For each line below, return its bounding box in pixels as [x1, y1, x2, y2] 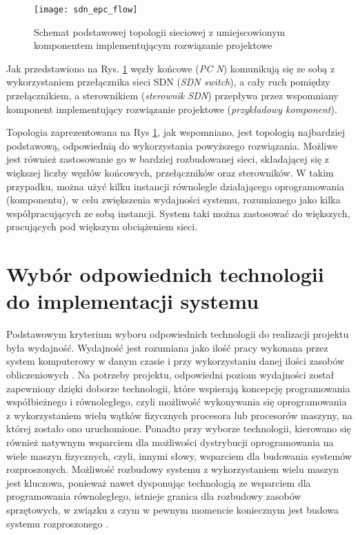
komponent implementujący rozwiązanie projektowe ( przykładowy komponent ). [6, 101, 337, 116]
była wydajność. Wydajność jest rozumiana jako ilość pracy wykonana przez [6, 340, 328, 354]
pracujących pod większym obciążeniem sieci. [6, 219, 198, 234]
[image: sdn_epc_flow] [34, 5, 138, 14]
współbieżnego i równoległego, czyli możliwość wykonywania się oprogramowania [6, 394, 347, 409]
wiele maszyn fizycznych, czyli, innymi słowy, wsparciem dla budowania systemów [6, 448, 352, 463]
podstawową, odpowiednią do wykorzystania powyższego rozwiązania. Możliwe [6, 138, 338, 152]
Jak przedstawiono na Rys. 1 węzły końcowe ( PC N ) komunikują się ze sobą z [6, 61, 335, 75]
